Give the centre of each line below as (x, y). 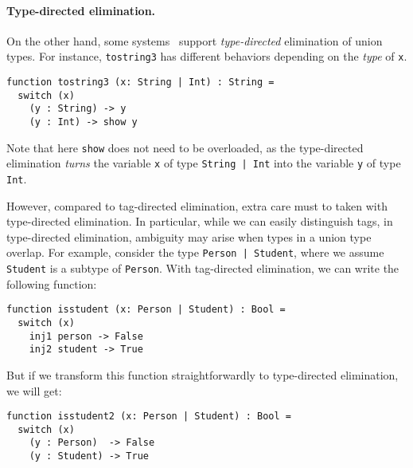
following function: (52, 283)
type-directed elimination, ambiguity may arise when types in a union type (189, 236)
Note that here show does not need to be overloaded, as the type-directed (185, 147)
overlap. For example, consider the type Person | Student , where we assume (195, 252)
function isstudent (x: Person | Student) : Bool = (146, 310)
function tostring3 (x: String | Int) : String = (140, 83)
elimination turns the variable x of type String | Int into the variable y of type (204, 163)
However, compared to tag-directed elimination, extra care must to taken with (197, 205)
